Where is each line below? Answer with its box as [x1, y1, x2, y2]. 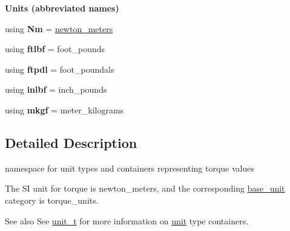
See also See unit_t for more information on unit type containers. [5, 214, 249, 227]
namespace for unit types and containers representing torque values [5, 161, 255, 174]
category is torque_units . [5, 193, 99, 206]
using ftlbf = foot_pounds [5, 42, 105, 55]
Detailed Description [5, 133, 137, 152]
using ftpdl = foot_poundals [5, 62, 114, 75]
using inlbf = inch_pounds [5, 83, 107, 96]
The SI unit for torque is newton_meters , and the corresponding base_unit [5, 182, 285, 195]
